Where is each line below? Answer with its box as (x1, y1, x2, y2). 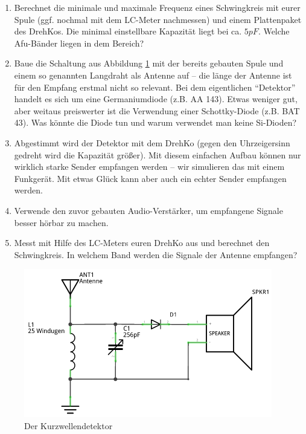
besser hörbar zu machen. (14, 216, 109, 228)
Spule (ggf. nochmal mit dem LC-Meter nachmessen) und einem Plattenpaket (14, 13, 302, 25)
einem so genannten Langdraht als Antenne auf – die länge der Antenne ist (14, 68, 292, 81)
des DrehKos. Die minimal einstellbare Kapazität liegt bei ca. (14, 25, 242, 37)
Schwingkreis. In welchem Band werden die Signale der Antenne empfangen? (14, 248, 298, 261)
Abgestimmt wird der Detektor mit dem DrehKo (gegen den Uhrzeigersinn (14, 136, 290, 149)
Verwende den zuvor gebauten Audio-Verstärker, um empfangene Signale (14, 204, 283, 216)
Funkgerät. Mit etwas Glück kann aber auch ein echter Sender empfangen (14, 172, 287, 184)
